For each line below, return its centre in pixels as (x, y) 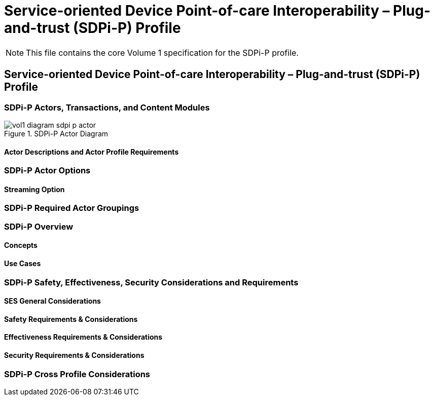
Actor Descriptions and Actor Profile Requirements (92, 152)
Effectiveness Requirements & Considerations (83, 337)
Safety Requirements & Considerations (71, 319)
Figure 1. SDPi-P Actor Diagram (56, 133)
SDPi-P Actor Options (47, 171)
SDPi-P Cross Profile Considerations (77, 374)
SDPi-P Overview (39, 226)
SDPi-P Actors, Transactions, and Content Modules (107, 107)
